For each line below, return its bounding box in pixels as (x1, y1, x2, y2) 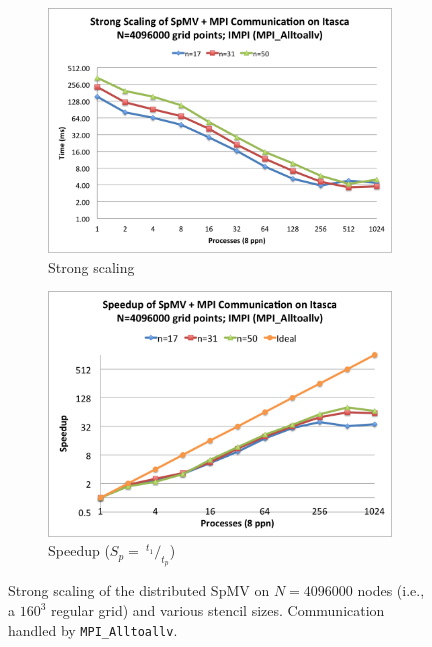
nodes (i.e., (357, 580, 425, 601)
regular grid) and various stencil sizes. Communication (51, 600, 385, 621)
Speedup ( (48, 540, 110, 561)
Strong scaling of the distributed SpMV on (8, 580, 270, 601)
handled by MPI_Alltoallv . (8, 619, 178, 640)
